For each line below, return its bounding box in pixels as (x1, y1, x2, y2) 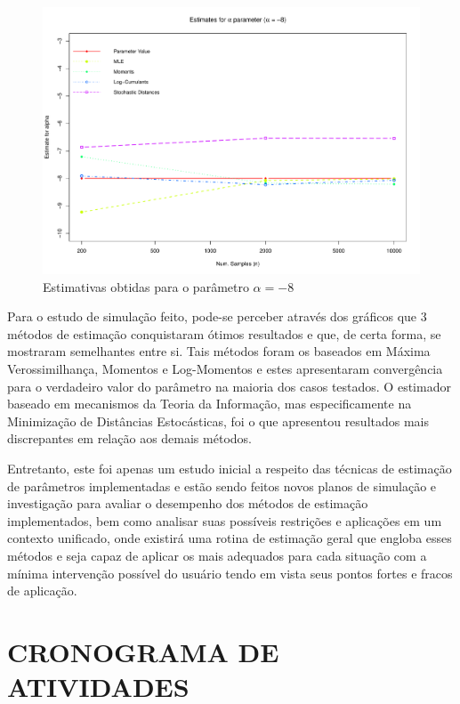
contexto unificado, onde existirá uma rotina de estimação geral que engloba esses (7, 529, 452, 547)
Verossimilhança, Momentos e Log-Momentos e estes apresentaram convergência (7, 360, 443, 378)
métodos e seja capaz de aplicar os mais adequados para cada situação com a (7, 546, 427, 564)
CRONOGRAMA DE (7, 633, 279, 669)
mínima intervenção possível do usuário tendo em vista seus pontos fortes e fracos (7, 563, 453, 582)
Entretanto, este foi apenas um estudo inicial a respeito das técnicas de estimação (7, 459, 452, 477)
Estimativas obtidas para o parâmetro (43, 277, 249, 295)
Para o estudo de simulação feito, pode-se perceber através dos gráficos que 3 (7, 307, 427, 326)
